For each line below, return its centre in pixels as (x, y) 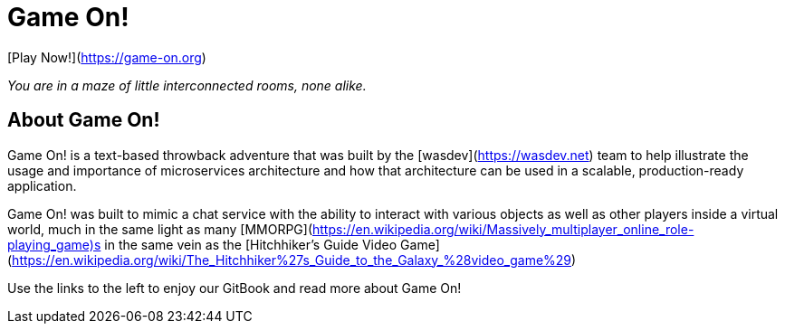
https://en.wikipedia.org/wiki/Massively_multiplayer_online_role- (503, 229)
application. (42, 185)
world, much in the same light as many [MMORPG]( (160, 229)
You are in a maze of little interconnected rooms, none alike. (187, 85)
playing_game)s (54, 244)
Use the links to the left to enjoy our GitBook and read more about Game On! (235, 288)
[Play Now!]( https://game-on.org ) (107, 57)
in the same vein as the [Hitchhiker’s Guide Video (251, 244)
